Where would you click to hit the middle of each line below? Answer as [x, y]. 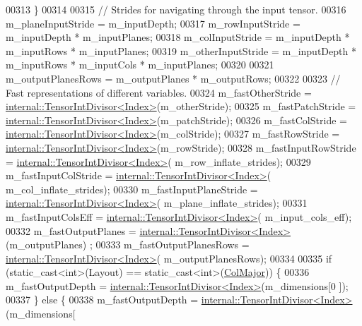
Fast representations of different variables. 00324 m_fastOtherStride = [159, 92]
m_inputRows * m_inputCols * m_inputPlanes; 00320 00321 [140, 65]
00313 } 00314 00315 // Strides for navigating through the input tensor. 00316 [176, 9]
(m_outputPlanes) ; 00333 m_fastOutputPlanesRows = [128, 244]
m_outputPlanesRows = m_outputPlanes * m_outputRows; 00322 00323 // [173, 78]
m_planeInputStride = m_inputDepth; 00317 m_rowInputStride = [153, 23]
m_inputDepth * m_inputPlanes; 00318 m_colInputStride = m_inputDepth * [178, 37]
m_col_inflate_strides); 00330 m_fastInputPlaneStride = [132, 189]
